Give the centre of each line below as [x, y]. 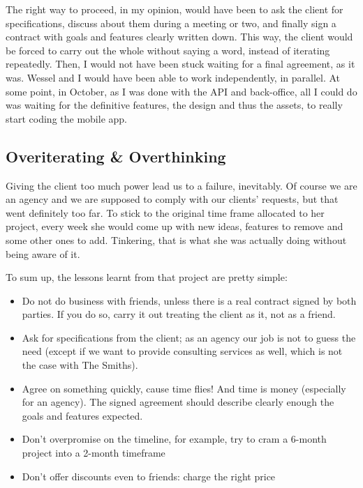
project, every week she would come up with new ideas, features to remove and [175, 226]
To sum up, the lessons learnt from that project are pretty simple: [147, 277]
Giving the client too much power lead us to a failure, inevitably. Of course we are [181, 185]
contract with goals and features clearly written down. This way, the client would [179, 37]
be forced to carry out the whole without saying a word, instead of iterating [168, 50]
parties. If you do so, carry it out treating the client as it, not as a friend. [179, 314]
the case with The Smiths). [80, 365]
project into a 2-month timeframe [94, 453]
